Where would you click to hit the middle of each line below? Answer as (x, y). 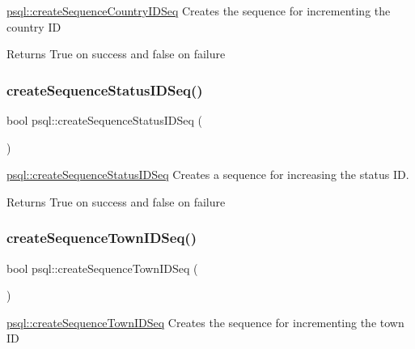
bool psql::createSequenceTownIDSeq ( (102, 268)
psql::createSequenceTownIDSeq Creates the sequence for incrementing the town (205, 322)
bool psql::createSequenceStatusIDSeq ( (104, 120)
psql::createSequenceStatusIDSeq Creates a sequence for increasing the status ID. (208, 174)
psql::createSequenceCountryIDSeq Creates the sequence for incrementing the (199, 11)
